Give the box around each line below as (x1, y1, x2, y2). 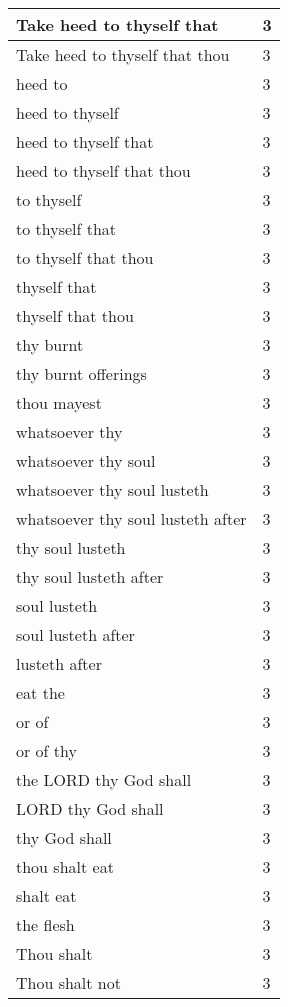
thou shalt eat (16, 855, 114, 878)
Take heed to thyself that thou (16, 43, 230, 66)
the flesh (16, 913, 75, 936)
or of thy (16, 739, 77, 762)
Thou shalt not (16, 971, 121, 994)
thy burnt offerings (16, 362, 147, 385)
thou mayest (16, 391, 102, 414)
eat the (16, 681, 65, 704)
